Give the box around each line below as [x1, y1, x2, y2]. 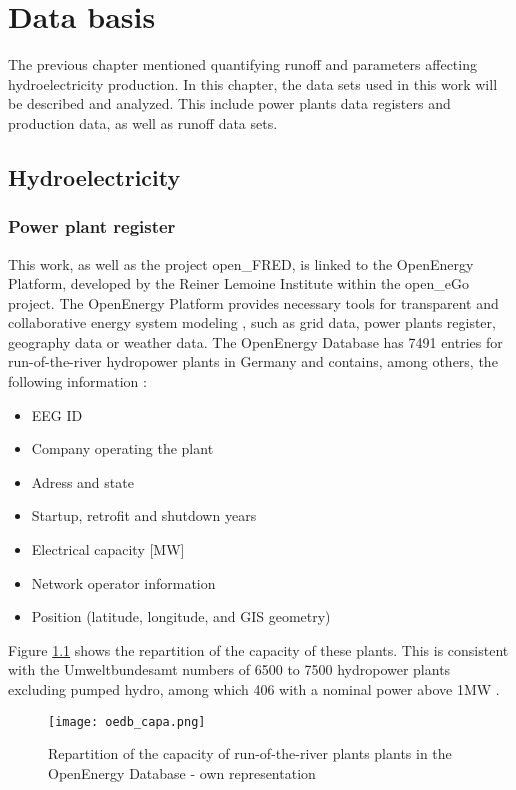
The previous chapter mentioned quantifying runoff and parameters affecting [8, 54, 477, 75]
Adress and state [31, 471, 134, 492]
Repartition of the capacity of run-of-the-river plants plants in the [48, 743, 452, 764]
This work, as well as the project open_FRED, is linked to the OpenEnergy [8, 253, 474, 274]
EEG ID [31, 404, 83, 425]
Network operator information [31, 572, 216, 593]
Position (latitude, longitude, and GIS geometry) [31, 606, 331, 627]
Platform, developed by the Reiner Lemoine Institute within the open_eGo [8, 273, 469, 294]
